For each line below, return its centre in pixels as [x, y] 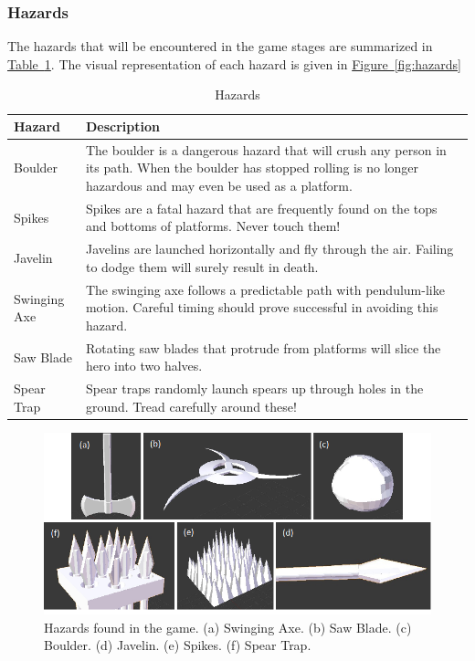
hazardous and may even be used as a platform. [219, 186]
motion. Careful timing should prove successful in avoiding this [262, 307]
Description [122, 126]
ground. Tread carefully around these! [191, 406]
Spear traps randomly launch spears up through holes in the [254, 388]
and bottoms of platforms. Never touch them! [213, 226]
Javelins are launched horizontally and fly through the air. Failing [269, 249]
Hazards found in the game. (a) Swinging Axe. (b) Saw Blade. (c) [228, 627]
